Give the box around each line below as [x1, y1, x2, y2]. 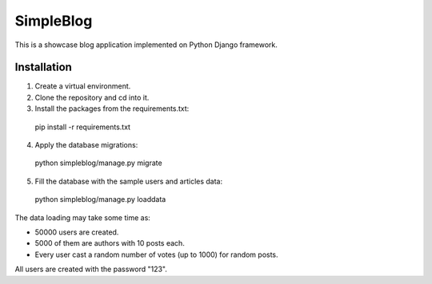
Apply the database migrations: [34, 140, 138, 150]
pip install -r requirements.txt [34, 122, 131, 132]
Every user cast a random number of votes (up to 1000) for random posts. [34, 250, 279, 259]
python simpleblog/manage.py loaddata [34, 195, 166, 204]
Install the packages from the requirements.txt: [34, 104, 190, 113]
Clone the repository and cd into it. [34, 93, 150, 102]
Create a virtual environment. [34, 81, 131, 91]
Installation [14, 61, 72, 74]
